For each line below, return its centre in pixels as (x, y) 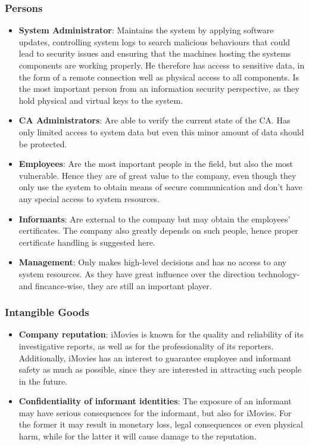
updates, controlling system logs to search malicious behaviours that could (154, 41)
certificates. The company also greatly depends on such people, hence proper (158, 230)
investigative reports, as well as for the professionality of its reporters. (146, 346)
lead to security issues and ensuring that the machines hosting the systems (155, 53)
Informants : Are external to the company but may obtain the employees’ (154, 219)
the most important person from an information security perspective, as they (159, 89)
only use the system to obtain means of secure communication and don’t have (160, 187)
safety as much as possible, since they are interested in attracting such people (160, 369)
